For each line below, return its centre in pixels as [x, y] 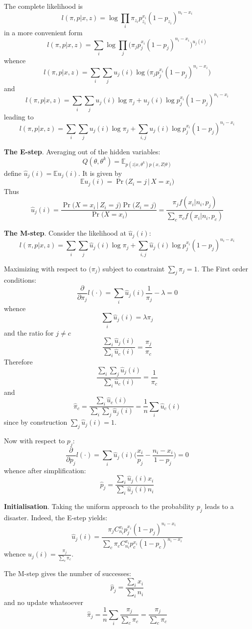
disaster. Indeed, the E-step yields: [56, 517]
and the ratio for [29, 332]
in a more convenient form [43, 33]
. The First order [223, 268]
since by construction [36, 422]
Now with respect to [34, 440]
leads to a [219, 506]
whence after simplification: [45, 470]
